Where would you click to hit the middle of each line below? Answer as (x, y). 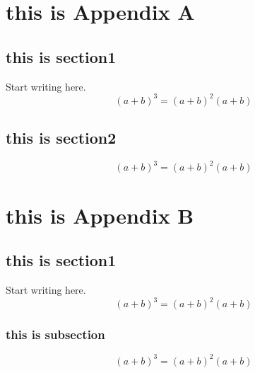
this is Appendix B (100, 215)
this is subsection (55, 334)
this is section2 (61, 138)
